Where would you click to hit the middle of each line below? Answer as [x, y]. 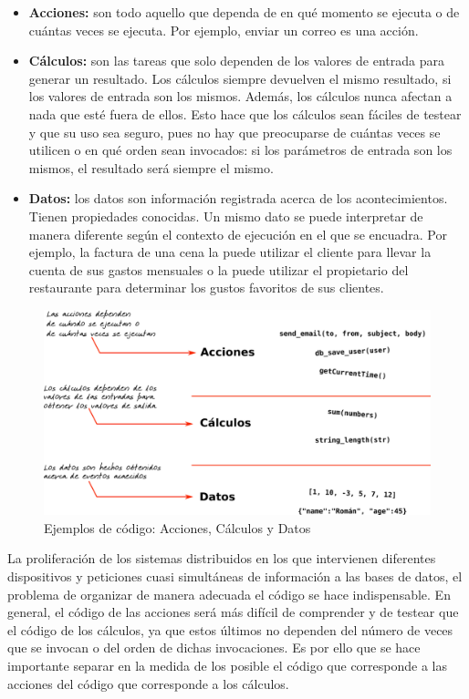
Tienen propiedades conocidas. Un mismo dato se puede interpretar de [226, 216]
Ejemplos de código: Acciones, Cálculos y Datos [177, 527]
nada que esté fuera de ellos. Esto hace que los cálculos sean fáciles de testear [245, 113]
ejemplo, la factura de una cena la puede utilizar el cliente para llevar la [230, 252]
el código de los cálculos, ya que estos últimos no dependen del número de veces [230, 629]
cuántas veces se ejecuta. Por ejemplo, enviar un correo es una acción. [224, 30]
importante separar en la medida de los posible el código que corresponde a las [228, 665]
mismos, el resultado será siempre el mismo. [151, 167]
